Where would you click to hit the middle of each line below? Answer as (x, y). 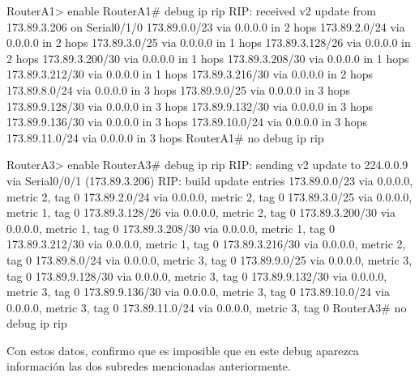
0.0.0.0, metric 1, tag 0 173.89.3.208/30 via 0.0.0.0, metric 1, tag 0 (171, 228)
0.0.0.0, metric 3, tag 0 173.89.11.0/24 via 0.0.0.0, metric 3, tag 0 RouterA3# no (207, 307)
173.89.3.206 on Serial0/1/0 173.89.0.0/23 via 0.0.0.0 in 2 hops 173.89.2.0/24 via (206, 26)
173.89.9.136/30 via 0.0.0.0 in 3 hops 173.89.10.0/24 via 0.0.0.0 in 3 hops (187, 122)
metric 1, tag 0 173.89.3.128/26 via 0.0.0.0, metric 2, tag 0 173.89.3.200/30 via (201, 212)
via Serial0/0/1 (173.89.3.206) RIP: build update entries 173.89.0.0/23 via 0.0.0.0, (210, 180)
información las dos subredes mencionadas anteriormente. (149, 366)
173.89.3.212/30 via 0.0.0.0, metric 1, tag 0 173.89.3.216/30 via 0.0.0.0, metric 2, (206, 244)
